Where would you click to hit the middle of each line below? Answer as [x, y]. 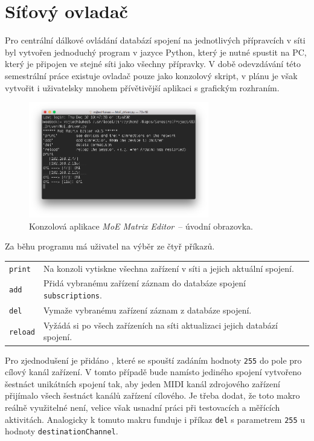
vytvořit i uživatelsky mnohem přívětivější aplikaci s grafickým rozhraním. [142, 87]
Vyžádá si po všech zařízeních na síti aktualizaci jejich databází [160, 325]
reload [22, 332]
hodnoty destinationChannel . [62, 431]
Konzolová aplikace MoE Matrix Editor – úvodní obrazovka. [141, 226]
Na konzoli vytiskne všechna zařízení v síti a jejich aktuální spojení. [168, 268]
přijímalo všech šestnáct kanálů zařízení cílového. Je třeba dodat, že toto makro [152, 395]
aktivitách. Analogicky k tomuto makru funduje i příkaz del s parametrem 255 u [155, 419]
